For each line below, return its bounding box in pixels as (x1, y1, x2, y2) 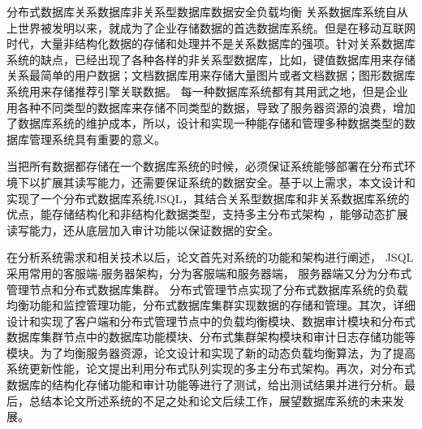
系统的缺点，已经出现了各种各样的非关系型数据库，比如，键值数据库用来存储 (6, 50, 416, 67)
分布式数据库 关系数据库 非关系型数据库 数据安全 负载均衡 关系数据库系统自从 (6, 3, 408, 19)
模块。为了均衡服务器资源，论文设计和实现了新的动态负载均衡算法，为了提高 (6, 344, 416, 361)
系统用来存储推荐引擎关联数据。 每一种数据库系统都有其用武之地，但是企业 (6, 82, 408, 99)
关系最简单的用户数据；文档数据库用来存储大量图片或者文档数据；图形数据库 (6, 67, 416, 84)
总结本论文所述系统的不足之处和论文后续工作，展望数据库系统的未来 (28, 392, 393, 409)
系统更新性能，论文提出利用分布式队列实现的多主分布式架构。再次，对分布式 (6, 360, 416, 377)
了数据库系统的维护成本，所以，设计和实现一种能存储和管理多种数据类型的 (6, 115, 404, 132)
